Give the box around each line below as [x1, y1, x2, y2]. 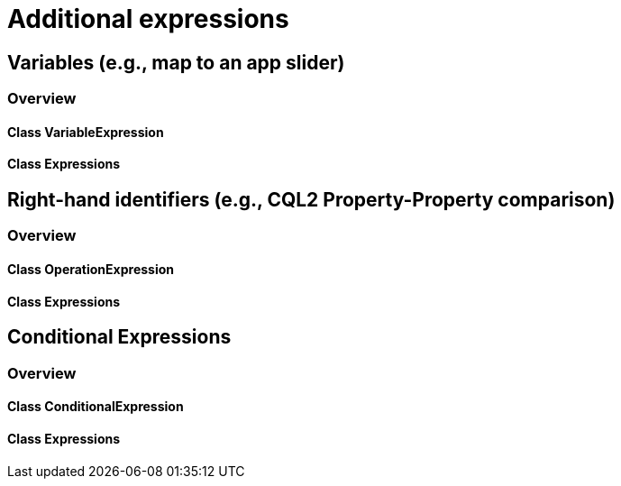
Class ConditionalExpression [7, 399, 184, 415]
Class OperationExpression [7, 261, 175, 278]
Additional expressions [7, 4, 289, 34]
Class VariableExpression [7, 124, 164, 140]
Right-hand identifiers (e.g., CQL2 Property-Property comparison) [7, 188, 616, 211]
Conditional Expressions [7, 326, 232, 349]
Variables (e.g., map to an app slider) [7, 50, 345, 74]
